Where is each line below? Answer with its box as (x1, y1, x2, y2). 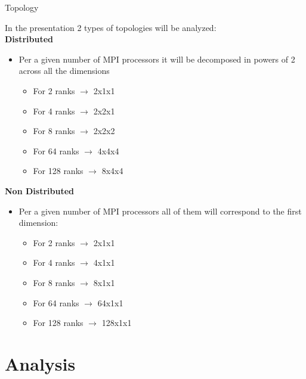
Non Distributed (5, 184, 74, 197)
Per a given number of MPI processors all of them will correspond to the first (18, 204, 302, 217)
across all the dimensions (18, 64, 110, 77)
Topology (5, 1, 39, 13)
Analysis (5, 351, 76, 375)
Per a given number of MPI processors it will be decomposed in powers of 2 (18, 52, 295, 65)
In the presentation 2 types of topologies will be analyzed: (5, 21, 217, 33)
